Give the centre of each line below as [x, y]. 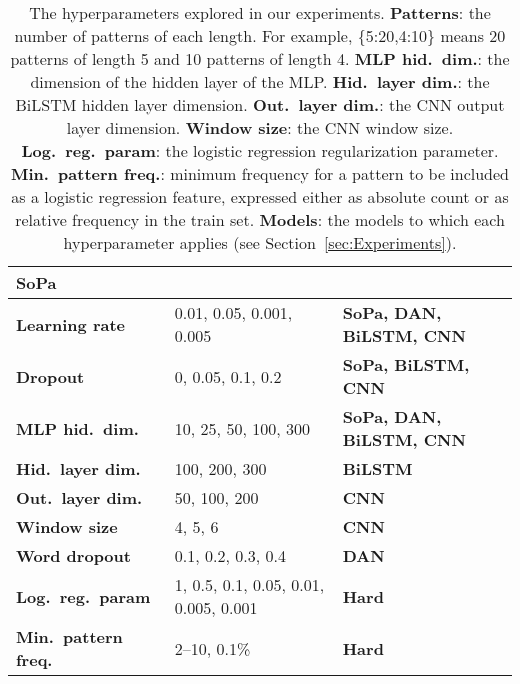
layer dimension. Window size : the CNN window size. [260, 127]
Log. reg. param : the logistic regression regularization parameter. [260, 150]
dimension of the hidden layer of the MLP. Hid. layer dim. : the [260, 81]
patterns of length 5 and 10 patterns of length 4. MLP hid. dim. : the [260, 58]
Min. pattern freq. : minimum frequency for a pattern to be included [259, 173]
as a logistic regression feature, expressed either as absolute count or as [260, 196]
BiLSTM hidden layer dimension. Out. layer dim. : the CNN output [260, 104]
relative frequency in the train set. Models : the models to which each [260, 219]
